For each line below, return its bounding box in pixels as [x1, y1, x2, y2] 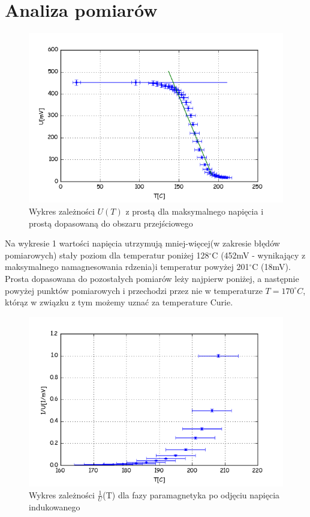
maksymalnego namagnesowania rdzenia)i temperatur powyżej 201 [5, 260, 249, 273]
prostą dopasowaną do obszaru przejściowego [29, 216, 193, 229]
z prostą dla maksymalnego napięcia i [125, 204, 264, 217]
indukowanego [29, 500, 80, 513]
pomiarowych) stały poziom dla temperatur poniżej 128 [5, 248, 209, 261]
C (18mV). [252, 260, 291, 273]
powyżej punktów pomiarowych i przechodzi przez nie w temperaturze [5, 284, 263, 296]
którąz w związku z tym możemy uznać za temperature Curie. [5, 296, 233, 308]
